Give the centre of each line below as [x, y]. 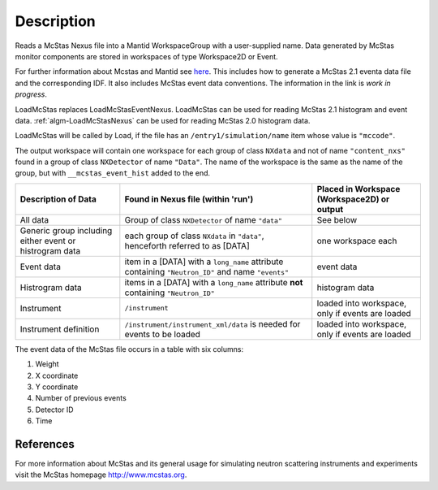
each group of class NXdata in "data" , [194, 236]
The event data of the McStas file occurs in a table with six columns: [129, 349]
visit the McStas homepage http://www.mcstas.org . [101, 475]
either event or [48, 241]
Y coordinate [57, 387]
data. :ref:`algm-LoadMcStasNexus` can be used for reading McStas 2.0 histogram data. [163, 120]
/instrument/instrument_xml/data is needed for [213, 323]
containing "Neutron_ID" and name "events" [207, 271]
